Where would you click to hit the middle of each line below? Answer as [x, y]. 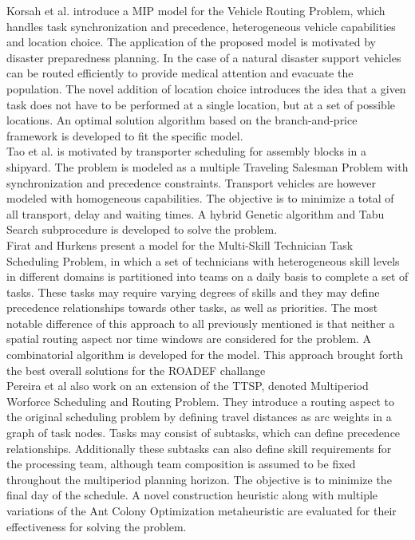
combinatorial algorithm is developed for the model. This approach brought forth [205, 355]
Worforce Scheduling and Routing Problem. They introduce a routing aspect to [201, 401]
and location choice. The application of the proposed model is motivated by [191, 42]
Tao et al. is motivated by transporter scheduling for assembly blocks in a [186, 151]
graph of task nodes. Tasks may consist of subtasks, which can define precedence [204, 433]
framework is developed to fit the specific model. [125, 135]
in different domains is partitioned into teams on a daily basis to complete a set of [207, 276]
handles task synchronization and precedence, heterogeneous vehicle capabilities [201, 26]
